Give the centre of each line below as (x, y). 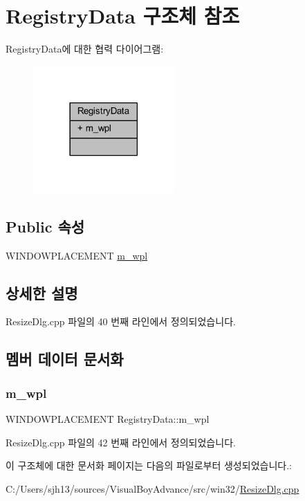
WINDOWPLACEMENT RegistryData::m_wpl (108, 419)
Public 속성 (45, 226)
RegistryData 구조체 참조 (123, 16)
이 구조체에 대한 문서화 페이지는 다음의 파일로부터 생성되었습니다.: (149, 465)
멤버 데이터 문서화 (65, 359)
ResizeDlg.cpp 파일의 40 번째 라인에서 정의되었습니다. (121, 321)
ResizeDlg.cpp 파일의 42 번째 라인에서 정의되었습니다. (121, 442)
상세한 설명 (42, 292)
